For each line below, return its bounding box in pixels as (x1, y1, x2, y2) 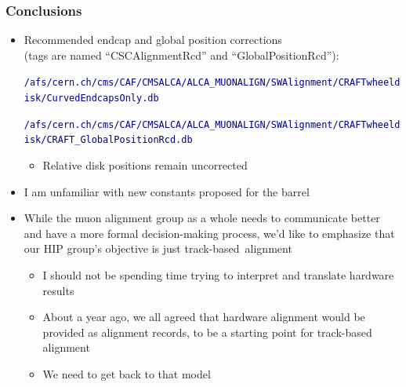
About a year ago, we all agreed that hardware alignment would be (42, 309, 365, 325)
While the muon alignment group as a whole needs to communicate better (24, 210, 380, 226)
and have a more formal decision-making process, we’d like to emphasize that (24, 225, 395, 241)
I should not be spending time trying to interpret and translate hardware (42, 267, 394, 283)
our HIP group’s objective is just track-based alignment (24, 240, 292, 257)
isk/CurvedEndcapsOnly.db (24, 93, 159, 104)
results (42, 282, 74, 298)
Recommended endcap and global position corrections (24, 31, 282, 48)
